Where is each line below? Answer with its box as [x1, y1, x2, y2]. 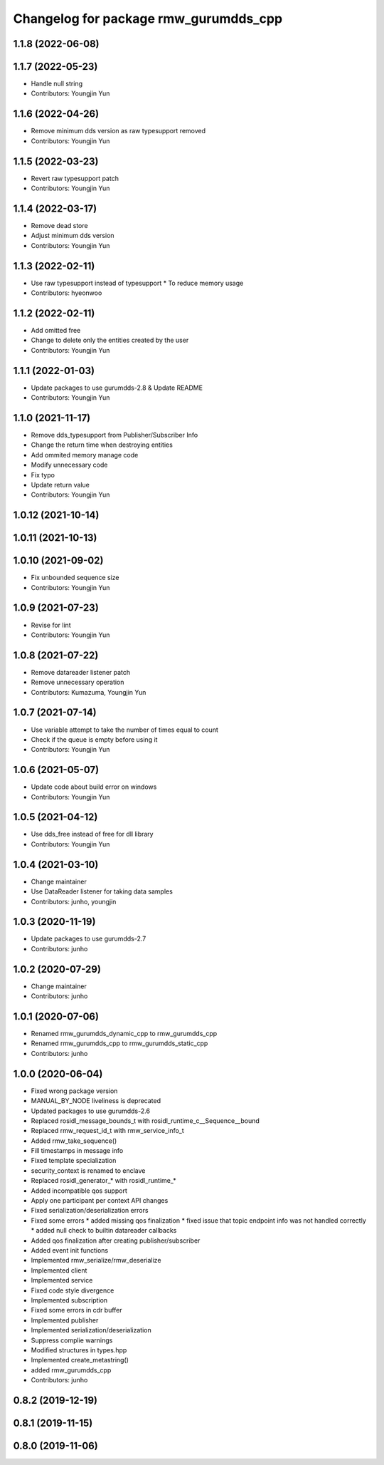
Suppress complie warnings [31, 1336, 113, 1345]
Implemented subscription [31, 1295, 108, 1304]
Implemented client [31, 1265, 87, 1275]
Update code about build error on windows [31, 782, 157, 791]
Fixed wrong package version [31, 1087, 118, 1095]
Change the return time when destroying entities [31, 440, 174, 449]
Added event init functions [31, 1246, 109, 1254]
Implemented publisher [31, 1315, 99, 1325]
